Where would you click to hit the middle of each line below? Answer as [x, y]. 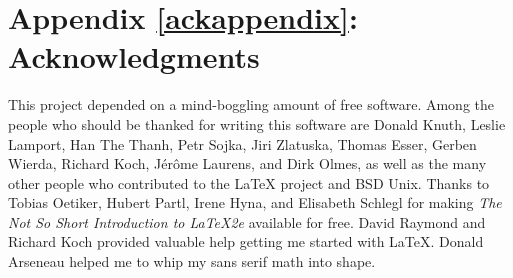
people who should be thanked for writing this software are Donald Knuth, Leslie [257, 123]
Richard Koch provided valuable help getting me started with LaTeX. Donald [246, 241]
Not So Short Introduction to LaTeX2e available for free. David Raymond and [247, 221]
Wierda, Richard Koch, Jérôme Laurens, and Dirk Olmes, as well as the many [247, 163]
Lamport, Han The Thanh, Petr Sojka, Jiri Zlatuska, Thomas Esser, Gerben [242, 143]
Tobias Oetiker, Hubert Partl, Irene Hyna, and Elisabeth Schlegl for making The [255, 202]
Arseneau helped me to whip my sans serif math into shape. [192, 261]
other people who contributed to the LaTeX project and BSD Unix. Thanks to [249, 182]
